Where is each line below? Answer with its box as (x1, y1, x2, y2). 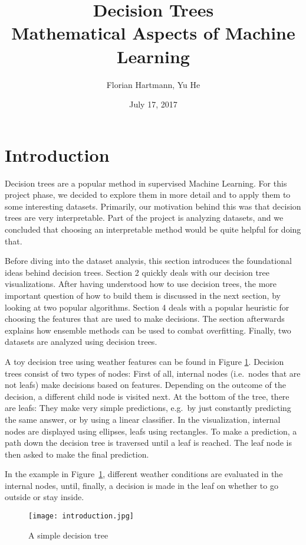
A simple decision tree (28, 528, 108, 541)
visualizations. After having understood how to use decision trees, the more (5, 278, 277, 290)
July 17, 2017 (129, 98, 177, 110)
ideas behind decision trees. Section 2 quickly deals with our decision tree (5, 266, 269, 278)
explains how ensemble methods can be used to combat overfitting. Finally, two (5, 324, 291, 336)
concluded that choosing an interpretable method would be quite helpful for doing (5, 223, 301, 235)
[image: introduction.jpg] (28, 512, 134, 521)
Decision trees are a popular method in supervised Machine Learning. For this (5, 177, 287, 189)
